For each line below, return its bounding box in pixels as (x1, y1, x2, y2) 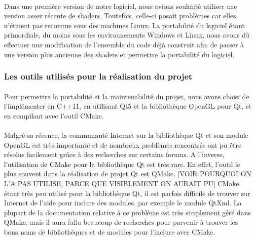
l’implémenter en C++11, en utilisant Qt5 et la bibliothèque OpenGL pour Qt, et (4, 101, 252, 111)
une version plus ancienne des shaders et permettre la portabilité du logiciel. (4, 49, 235, 59)
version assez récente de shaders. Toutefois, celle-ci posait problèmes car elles (4, 10, 236, 21)
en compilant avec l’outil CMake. (4, 110, 104, 120)
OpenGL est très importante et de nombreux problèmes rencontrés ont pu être (4, 139, 242, 150)
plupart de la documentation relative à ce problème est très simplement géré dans (4, 207, 251, 217)
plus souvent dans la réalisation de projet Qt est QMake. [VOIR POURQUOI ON (4, 168, 252, 179)
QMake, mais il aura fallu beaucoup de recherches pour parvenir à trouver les (4, 217, 238, 227)
